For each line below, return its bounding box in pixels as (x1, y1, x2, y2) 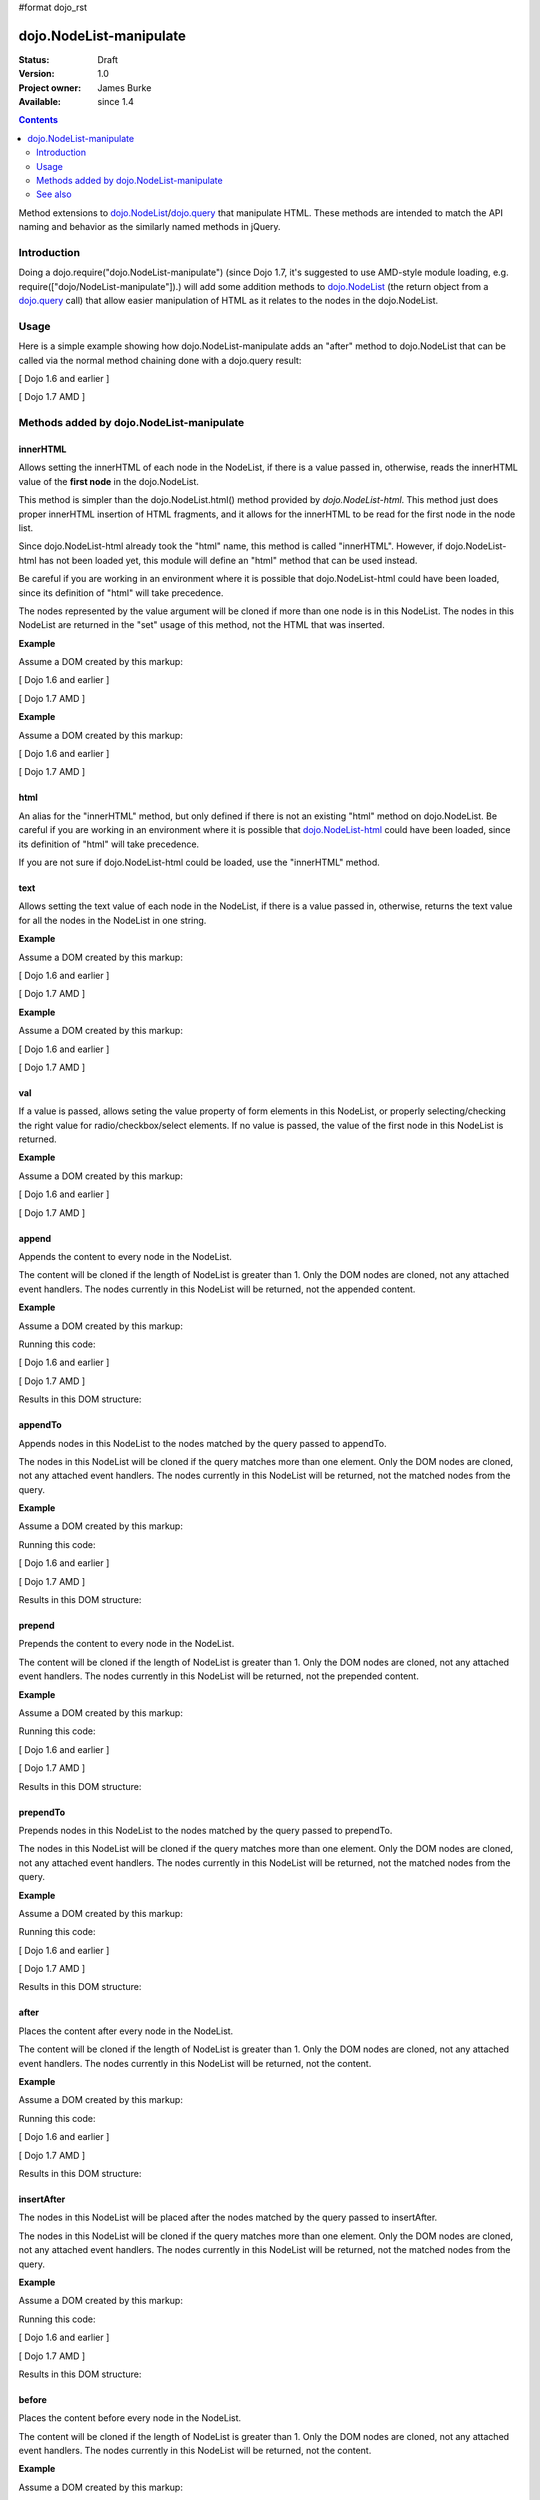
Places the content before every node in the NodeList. (18, 2412, 242, 2424)
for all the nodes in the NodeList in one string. (18, 914, 207, 926)
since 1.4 (97, 96, 134, 108)
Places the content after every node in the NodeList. (18, 2025, 234, 2037)
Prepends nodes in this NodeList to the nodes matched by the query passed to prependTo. (18, 1824, 393, 1836)
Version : (18, 68, 55, 80)
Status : (18, 53, 50, 65)
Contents (18, 114, 59, 126)
